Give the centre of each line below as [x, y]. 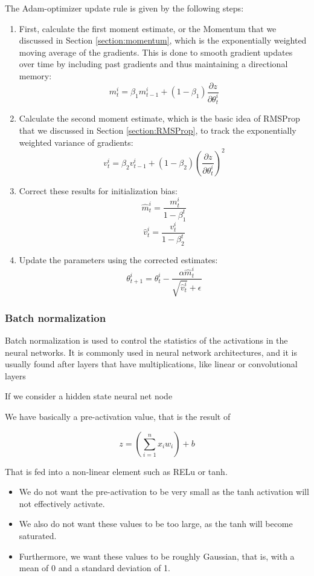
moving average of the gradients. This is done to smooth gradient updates [156, 52]
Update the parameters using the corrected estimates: [118, 260]
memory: [35, 75]
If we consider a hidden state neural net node [89, 396]
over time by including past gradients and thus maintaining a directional [153, 64]
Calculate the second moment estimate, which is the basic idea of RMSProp [159, 118]
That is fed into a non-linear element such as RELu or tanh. [116, 471]
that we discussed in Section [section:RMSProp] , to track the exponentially [158, 130]
